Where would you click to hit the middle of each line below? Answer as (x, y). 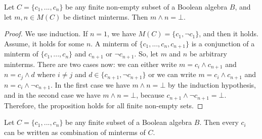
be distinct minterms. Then (105, 16)
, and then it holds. (229, 33)
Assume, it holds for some (44, 43)
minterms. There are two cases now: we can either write (91, 64)
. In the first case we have (90, 84)
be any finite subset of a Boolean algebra (129, 122)
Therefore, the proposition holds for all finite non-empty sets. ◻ (104, 105)
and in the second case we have (52, 95)
